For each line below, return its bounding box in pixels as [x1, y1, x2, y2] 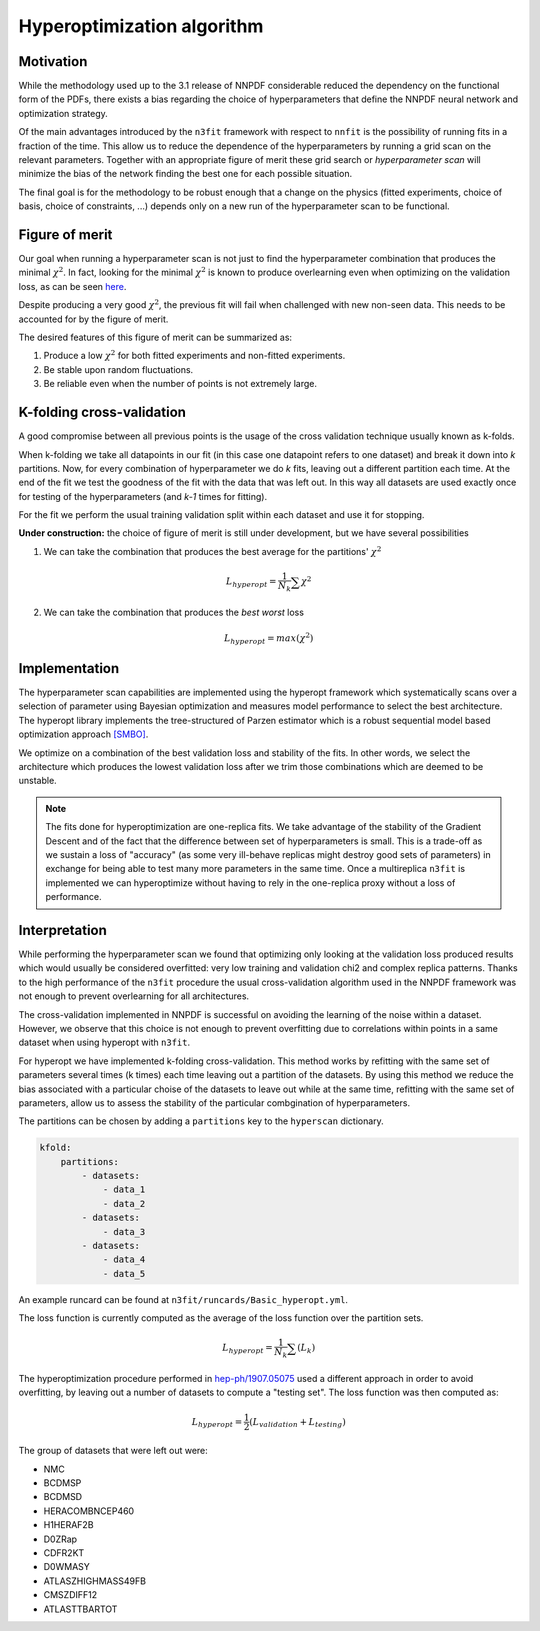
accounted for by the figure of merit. [18, 313, 169, 325]
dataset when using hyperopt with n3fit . [18, 1036, 191, 1049]
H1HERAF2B [43, 1519, 94, 1531]
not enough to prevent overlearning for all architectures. [18, 990, 250, 1002]
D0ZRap [43, 1533, 78, 1545]
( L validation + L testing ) [249, 1416, 347, 1429]
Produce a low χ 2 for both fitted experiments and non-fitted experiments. [43, 348, 346, 362]
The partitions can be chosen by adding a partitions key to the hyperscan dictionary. [18, 1115, 384, 1127]
